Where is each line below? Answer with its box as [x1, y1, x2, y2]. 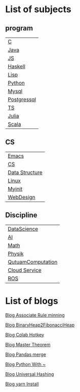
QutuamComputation [8, 258, 58, 265]
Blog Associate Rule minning [5, 312, 65, 318]
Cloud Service [8, 267, 42, 274]
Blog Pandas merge [5, 351, 47, 357]
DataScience [8, 225, 38, 232]
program [5, 24, 33, 32]
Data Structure [8, 169, 43, 176]
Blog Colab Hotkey [5, 332, 45, 338]
